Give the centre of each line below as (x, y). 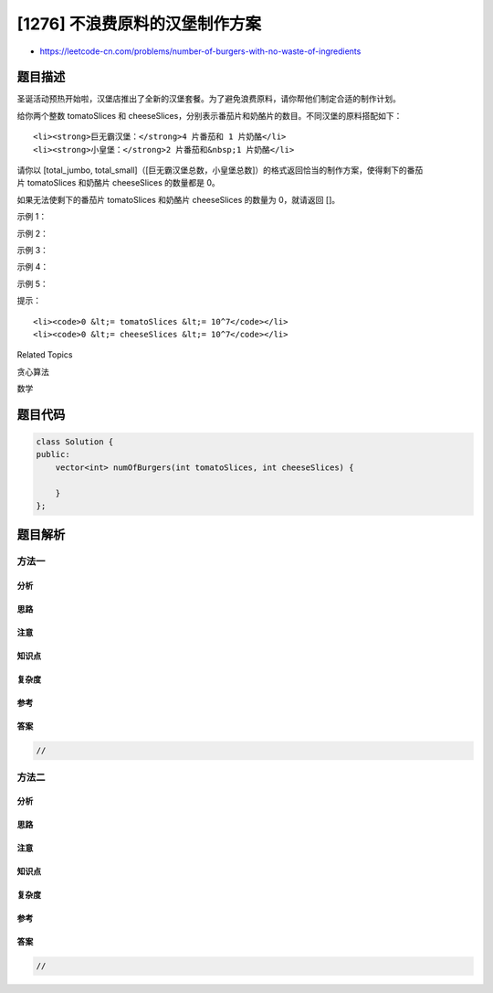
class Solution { (75, 442)
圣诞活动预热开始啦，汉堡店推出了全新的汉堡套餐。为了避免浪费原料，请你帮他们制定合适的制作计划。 (209, 99)
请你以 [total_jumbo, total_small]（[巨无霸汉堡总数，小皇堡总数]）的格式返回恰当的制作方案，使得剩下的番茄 (220, 170)
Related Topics (45, 355)
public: (53, 454)
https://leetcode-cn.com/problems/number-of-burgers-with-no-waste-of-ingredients (200, 51)
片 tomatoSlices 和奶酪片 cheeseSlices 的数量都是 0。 (119, 183)
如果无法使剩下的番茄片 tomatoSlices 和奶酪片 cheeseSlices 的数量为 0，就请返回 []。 (178, 199)
